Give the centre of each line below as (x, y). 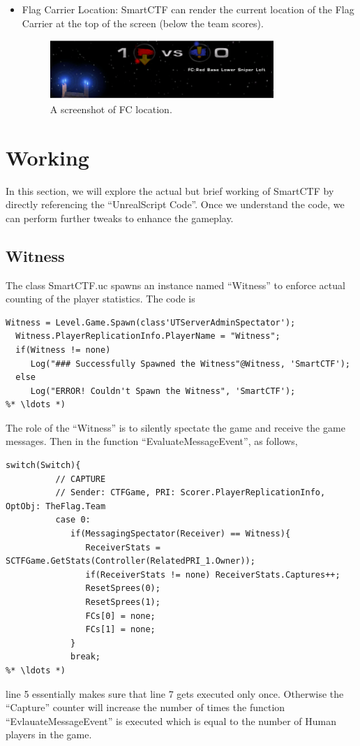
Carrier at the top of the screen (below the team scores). (143, 23)
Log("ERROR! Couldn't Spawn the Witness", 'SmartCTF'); (163, 391)
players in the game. (49, 734)
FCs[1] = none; (120, 630)
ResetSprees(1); (123, 602)
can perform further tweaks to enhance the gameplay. (120, 218)
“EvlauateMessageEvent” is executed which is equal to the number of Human (171, 721)
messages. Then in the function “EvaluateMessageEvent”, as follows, (152, 441)
